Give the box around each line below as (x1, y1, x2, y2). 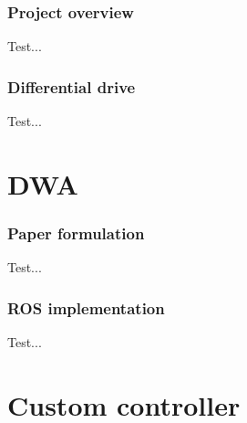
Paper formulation (7, 221, 145, 244)
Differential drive (7, 75, 136, 98)
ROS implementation (7, 296, 165, 319)
